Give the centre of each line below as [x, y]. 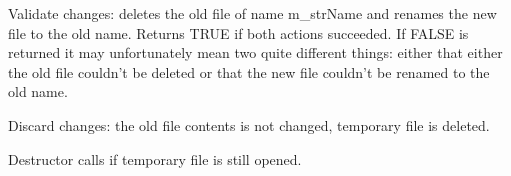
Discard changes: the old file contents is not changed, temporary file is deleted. [249, 124]
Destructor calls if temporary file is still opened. [155, 158]
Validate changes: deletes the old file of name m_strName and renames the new [252, 13]
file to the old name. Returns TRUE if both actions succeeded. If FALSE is [238, 32]
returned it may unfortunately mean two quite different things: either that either [255, 52]
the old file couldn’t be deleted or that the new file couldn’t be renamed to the [249, 71]
